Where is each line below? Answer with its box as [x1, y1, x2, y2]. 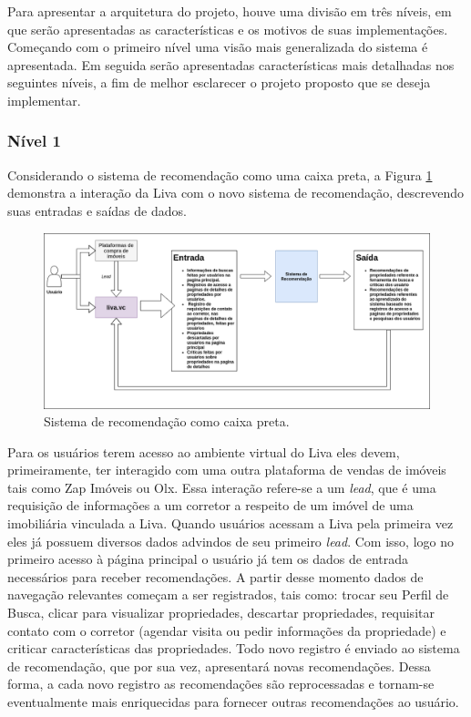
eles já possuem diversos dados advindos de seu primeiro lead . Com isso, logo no [7, 531, 454, 550]
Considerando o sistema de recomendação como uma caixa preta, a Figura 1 [7, 165, 433, 184]
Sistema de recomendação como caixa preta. [44, 412, 290, 431]
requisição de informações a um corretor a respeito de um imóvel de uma [7, 496, 414, 515]
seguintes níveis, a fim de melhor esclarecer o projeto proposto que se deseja [7, 73, 431, 92]
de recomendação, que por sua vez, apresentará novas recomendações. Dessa [7, 656, 431, 675]
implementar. [7, 90, 81, 109]
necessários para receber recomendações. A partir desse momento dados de [7, 567, 424, 586]
